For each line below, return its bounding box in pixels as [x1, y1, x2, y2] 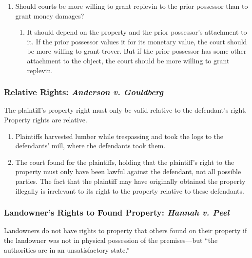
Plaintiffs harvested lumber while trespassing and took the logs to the [15, 131, 224, 141]
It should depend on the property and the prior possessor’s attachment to [27, 27, 247, 37]
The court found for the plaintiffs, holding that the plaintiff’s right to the [15, 157, 234, 167]
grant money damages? [15, 10, 84, 20]
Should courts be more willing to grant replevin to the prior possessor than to [15, 1, 248, 11]
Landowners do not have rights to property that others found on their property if [4, 225, 247, 236]
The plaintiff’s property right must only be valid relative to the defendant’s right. [4, 105, 247, 115]
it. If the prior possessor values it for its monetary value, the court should [27, 36, 247, 46]
